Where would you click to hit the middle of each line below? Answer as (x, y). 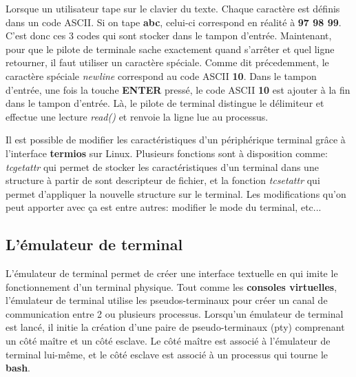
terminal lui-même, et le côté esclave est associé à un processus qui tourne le (167, 354)
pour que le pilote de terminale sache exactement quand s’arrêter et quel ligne (170, 49)
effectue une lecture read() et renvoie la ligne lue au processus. (137, 116)
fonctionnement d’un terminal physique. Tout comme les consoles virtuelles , (171, 286)
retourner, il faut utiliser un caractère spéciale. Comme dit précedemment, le (167, 62)
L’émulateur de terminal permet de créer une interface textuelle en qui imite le (172, 273)
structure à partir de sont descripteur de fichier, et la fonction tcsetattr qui (163, 180)
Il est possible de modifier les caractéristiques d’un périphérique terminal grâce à (176, 140)
